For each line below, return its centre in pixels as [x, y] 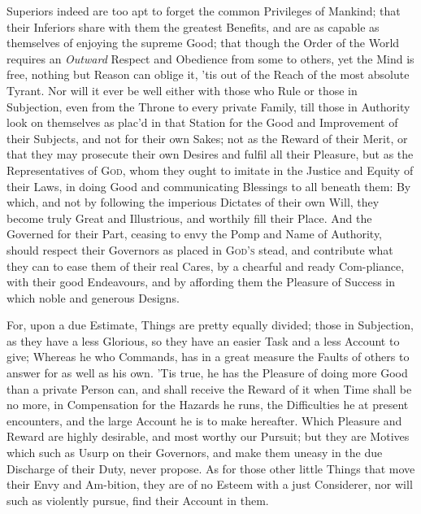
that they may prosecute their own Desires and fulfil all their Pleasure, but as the [210, 154]
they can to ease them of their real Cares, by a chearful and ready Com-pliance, [206, 266]
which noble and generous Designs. [93, 297]
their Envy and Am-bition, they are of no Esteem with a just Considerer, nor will [210, 484]
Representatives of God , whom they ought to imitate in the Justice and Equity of [210, 170]
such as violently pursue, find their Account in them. [138, 500]
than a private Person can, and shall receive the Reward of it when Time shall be [209, 388]
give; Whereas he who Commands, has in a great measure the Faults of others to [208, 357]
